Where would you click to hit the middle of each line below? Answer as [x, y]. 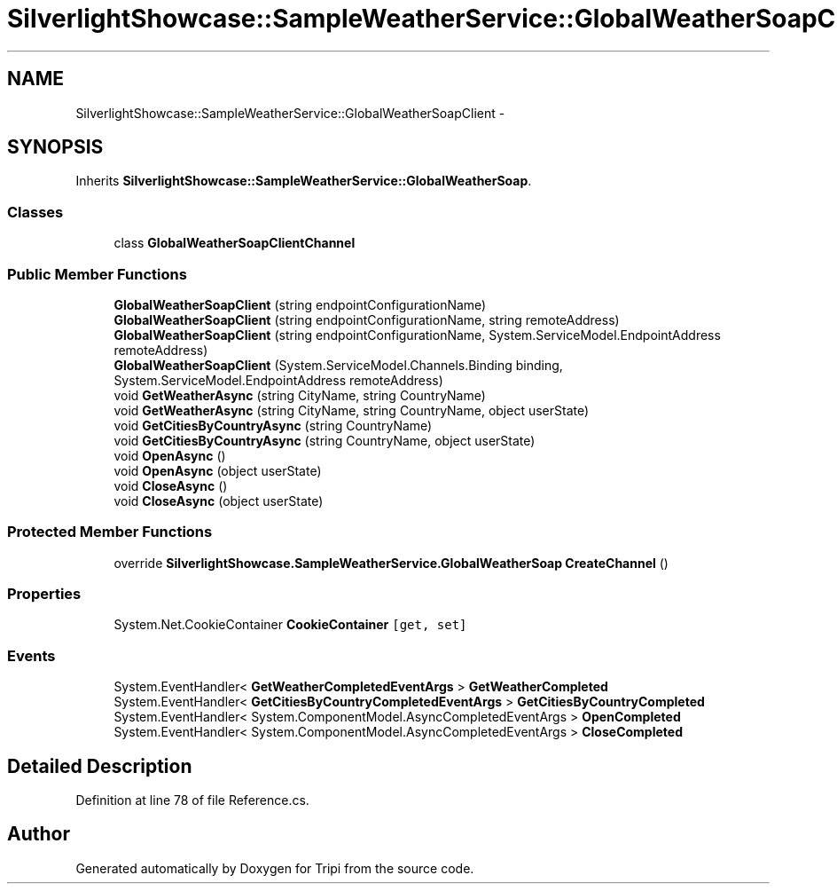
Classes [35, 212]
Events [31, 655]
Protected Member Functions [110, 532]
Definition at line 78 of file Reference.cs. [192, 800]
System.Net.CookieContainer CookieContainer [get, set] [290, 625]
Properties [44, 594]
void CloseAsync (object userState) [219, 501]
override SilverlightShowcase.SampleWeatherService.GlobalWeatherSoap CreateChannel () [391, 563]
